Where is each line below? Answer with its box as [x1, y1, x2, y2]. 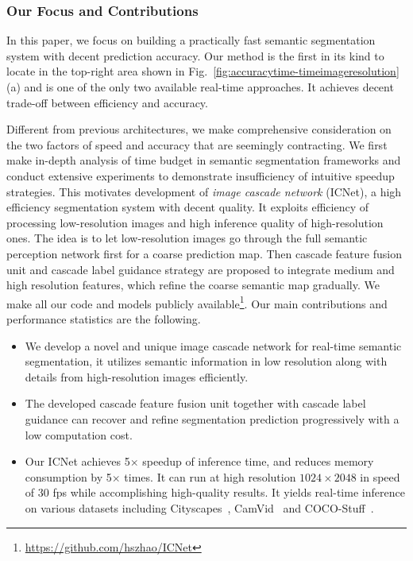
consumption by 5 [25, 468, 112, 485]
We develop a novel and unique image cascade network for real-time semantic [25, 337, 402, 354]
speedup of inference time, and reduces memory [142, 453, 374, 470]
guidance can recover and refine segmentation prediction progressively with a [25, 410, 399, 427]
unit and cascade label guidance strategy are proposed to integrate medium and [6, 261, 395, 277]
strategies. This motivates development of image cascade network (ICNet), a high [6, 183, 402, 199]
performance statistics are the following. [6, 310, 201, 327]
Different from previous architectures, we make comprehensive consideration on [6, 121, 392, 137]
